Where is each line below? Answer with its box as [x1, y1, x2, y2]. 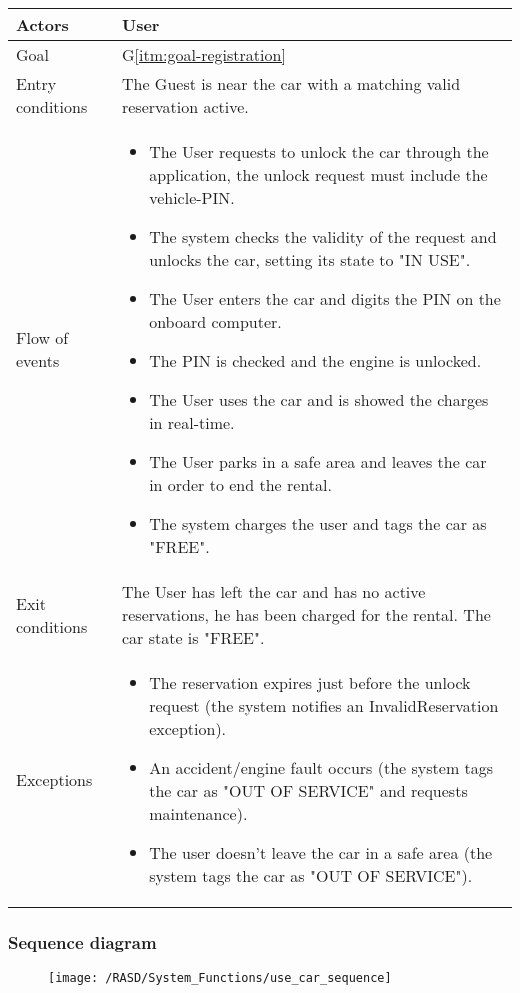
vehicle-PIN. [149, 186, 235, 209]
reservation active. [121, 95, 249, 118]
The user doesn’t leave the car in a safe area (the [149, 841, 493, 864]
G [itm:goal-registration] [121, 43, 286, 66]
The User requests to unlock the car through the [149, 140, 489, 163]
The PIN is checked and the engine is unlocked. [149, 349, 482, 372]
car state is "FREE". [121, 626, 265, 649]
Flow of [16, 326, 69, 349]
